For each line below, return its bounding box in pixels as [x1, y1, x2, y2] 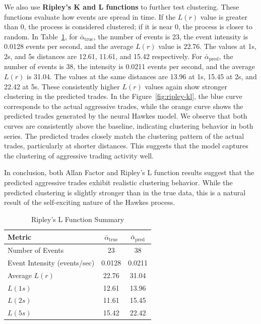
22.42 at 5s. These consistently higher [4, 81, 120, 91]
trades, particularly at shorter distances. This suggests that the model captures [4, 140, 248, 151]
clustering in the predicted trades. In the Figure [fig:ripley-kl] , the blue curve [4, 91, 242, 101]
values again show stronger [145, 81, 228, 91]
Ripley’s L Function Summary [31, 213, 124, 224]
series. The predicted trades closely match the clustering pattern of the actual [4, 130, 244, 141]
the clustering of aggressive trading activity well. [4, 150, 154, 160]
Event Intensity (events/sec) [8, 257, 95, 267]
